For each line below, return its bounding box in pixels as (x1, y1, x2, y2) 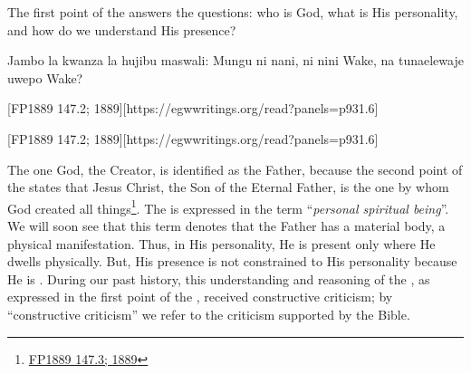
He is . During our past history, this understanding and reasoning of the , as (7, 269, 430, 288)
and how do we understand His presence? (7, 20, 236, 39)
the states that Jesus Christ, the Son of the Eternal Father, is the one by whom (7, 177, 449, 197)
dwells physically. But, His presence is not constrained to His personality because (7, 252, 457, 271)
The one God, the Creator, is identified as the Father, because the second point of (7, 159, 463, 178)
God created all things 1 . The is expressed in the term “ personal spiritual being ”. (7, 196, 449, 217)
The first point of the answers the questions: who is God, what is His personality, (7, 3, 458, 21)
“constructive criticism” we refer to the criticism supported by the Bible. (7, 304, 410, 323)
